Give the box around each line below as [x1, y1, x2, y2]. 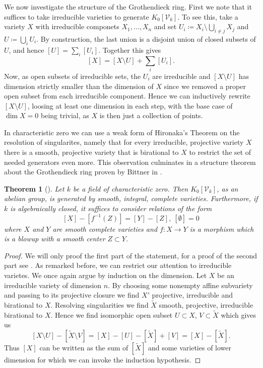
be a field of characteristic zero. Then [73, 183, 188, 194]
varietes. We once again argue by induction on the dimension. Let [4, 270, 207, 280]
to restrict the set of [189, 147, 251, 157]
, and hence [9, 44, 44, 55]
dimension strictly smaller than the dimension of [4, 80, 154, 91]
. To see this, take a [177, 11, 238, 22]
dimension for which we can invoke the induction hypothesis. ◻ [4, 354, 201, 364]
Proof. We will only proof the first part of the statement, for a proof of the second [4, 250, 257, 260]
